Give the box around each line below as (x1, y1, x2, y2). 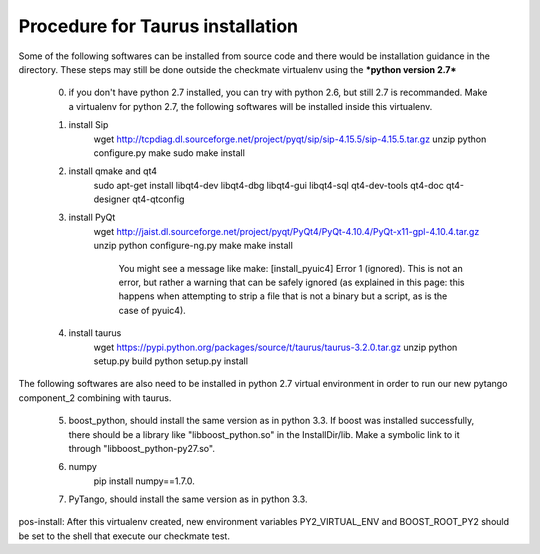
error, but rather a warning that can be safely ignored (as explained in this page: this (118, 276, 465, 289)
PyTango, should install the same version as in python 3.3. (68, 493, 308, 505)
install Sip (68, 119, 109, 131)
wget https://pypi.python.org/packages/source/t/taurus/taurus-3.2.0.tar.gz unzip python (93, 341, 458, 353)
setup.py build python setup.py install (93, 355, 249, 367)
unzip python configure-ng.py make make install (93, 240, 294, 252)
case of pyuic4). (118, 304, 187, 316)
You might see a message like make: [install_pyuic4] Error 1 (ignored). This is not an (118, 262, 464, 274)
